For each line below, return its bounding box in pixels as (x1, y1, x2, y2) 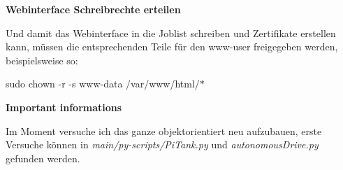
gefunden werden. (6, 150, 80, 165)
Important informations (6, 99, 122, 114)
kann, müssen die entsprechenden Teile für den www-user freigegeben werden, (6, 39, 338, 54)
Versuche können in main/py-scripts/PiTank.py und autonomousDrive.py (6, 137, 319, 152)
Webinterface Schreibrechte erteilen (6, 2, 181, 16)
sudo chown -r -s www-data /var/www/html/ (6, 76, 200, 91)
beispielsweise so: (6, 52, 78, 67)
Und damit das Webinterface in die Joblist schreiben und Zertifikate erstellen (6, 25, 336, 40)
